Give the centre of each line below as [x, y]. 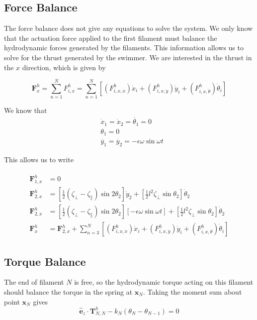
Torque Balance [45, 261]
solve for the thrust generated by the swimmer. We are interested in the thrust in [128, 57]
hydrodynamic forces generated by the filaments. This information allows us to [124, 48]
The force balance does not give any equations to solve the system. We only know [128, 28]
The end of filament [34, 282]
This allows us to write [39, 160]
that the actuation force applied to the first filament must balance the [111, 38]
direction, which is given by [64, 67]
